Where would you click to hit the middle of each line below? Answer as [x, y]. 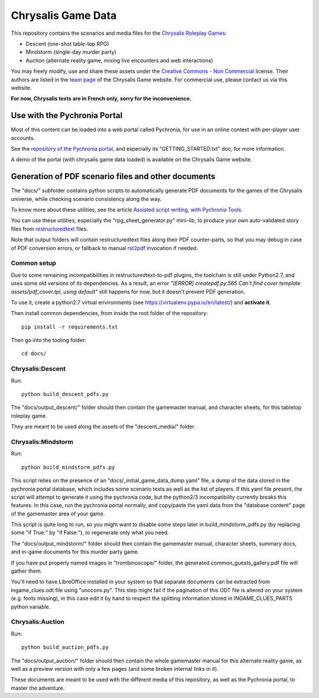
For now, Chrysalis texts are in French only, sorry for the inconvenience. [101, 99]
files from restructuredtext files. [50, 229]
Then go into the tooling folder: [49, 340]
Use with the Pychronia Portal [67, 116]
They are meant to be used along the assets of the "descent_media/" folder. [103, 427]
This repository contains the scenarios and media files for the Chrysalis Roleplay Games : [119, 33]
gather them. [27, 571]
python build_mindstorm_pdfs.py [68, 467]
